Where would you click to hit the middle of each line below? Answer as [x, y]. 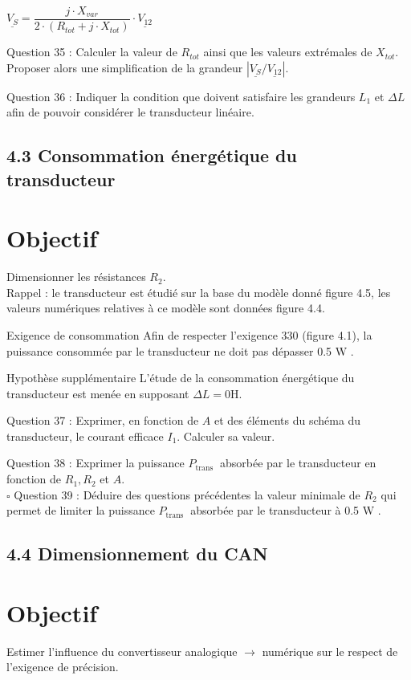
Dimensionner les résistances [76, 277]
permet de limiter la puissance [81, 510]
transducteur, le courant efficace [85, 436]
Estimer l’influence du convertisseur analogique [122, 651]
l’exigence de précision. [63, 667]
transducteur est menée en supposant [98, 393]
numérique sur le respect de [330, 651]
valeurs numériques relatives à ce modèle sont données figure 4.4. [166, 308]
